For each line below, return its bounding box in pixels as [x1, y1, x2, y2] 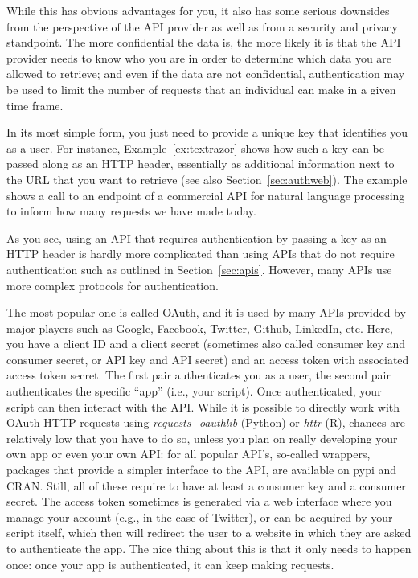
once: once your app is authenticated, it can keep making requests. [6, 555, 334, 572]
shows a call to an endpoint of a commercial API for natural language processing [6, 187, 405, 203]
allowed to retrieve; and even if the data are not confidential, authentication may [6, 65, 405, 82]
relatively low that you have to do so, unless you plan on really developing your [6, 429, 398, 446]
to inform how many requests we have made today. [6, 203, 256, 219]
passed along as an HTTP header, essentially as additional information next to [6, 155, 395, 172]
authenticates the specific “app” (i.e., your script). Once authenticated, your [6, 383, 382, 400]
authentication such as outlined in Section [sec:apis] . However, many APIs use [6, 260, 392, 277]
